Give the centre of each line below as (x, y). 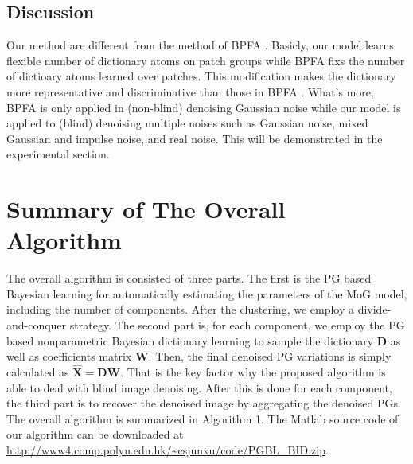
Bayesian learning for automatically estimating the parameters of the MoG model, (207, 293)
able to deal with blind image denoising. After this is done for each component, (199, 387)
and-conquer (37, 325)
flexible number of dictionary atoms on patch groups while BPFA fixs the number (206, 60)
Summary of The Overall (146, 209)
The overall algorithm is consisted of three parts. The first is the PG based (189, 278)
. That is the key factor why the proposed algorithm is (253, 372)
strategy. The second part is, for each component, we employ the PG (237, 325)
